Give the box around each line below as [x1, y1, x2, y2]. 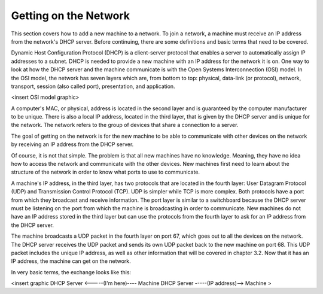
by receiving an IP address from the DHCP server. [11, 141, 134, 148]
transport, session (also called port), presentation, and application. [11, 83, 176, 90]
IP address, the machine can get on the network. [11, 257, 131, 265]
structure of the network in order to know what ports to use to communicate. [11, 168, 200, 176]
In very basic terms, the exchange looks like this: [11, 268, 132, 275]
